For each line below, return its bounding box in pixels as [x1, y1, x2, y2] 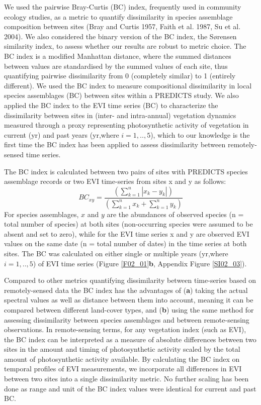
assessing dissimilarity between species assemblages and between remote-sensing [4, 314, 249, 325]
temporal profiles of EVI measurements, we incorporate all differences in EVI [4, 363, 242, 374]
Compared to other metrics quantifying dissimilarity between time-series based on [4, 275, 256, 285]
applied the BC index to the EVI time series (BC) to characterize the [4, 99, 218, 110]
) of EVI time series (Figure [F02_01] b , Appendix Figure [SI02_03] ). [33, 258, 247, 268]
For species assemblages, [4, 209, 79, 219]
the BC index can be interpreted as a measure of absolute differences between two [4, 334, 256, 344]
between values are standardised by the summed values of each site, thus [4, 60, 228, 71]
